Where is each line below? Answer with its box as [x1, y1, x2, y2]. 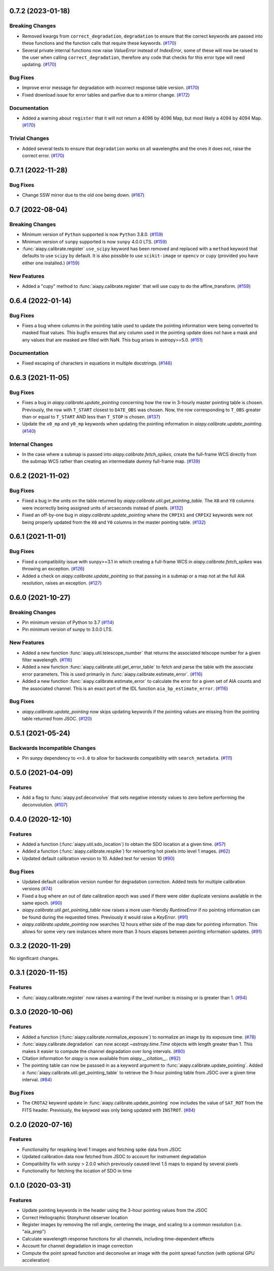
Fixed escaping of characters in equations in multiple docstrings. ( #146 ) [22, 360, 173, 366]
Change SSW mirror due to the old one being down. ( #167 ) [22, 192, 145, 198]
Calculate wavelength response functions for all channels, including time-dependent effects [22, 1235, 214, 1242]
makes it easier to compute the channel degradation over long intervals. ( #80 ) [22, 1048, 185, 1054]
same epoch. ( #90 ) [22, 900, 62, 906]
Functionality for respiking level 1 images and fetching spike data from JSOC [22, 1146, 182, 1153]
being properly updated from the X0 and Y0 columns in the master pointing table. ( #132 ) [22, 519, 206, 525]
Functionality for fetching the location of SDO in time [22, 1168, 132, 1174]
